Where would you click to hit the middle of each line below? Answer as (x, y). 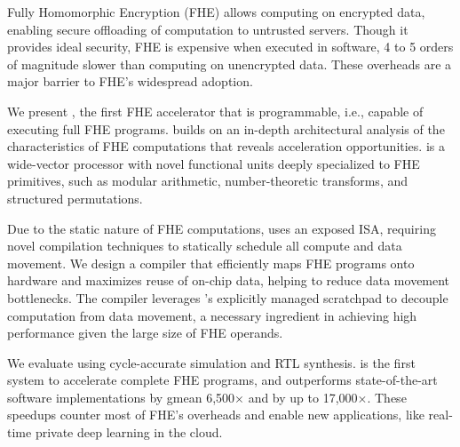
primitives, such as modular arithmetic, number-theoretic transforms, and (208, 181)
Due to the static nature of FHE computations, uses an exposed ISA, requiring (222, 228)
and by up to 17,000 (303, 397)
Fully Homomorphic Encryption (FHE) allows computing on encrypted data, (216, 12)
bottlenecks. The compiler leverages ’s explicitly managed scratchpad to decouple (228, 297)
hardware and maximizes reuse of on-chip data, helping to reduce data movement (229, 280)
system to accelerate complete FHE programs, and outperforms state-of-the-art (222, 380)
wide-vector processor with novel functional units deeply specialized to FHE (214, 163)
